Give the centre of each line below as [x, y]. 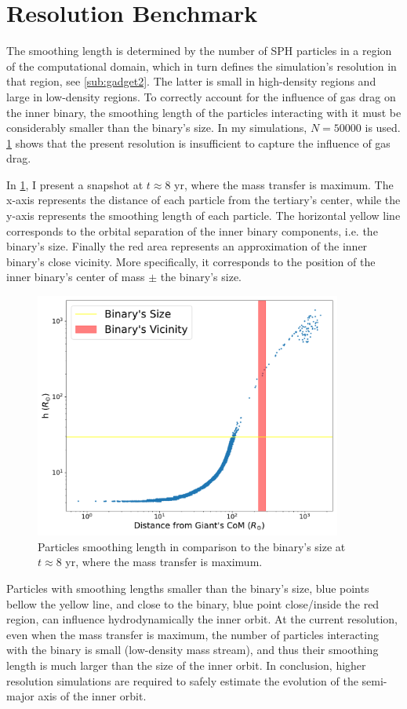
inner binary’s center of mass [76, 277]
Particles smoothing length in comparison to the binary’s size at [192, 546]
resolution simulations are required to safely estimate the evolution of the [182, 680]
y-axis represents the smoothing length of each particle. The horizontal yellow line [203, 216]
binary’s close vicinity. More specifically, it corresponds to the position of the [191, 261]
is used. [383, 128]
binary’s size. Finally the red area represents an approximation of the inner [187, 246]
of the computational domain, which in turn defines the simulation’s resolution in [202, 66]
